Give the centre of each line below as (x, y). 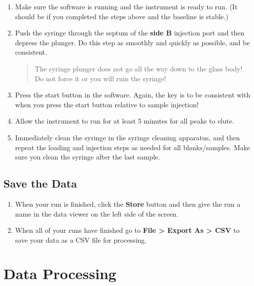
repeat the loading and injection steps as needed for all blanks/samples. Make (132, 147)
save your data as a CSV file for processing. (81, 239)
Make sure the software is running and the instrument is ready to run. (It (126, 6)
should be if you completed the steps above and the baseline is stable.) (122, 16)
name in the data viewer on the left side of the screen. (97, 213)
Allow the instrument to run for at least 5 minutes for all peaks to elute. (125, 121)
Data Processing (60, 273)
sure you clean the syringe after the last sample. (88, 157)
